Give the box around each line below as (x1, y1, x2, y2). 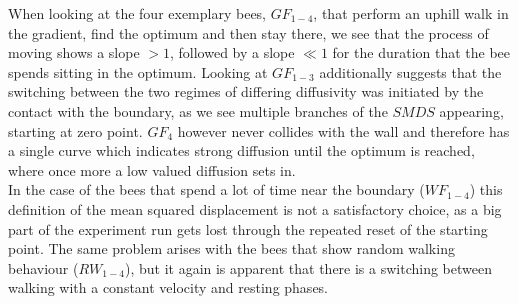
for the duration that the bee (332, 42, 511, 63)
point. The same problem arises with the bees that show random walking (8, 238, 455, 259)
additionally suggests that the (319, 61, 502, 82)
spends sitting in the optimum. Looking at (8, 61, 268, 82)
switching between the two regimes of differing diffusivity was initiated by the (8, 81, 484, 102)
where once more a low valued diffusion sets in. (8, 159, 296, 180)
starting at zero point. (8, 120, 143, 141)
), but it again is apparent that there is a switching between (124, 257, 492, 278)
